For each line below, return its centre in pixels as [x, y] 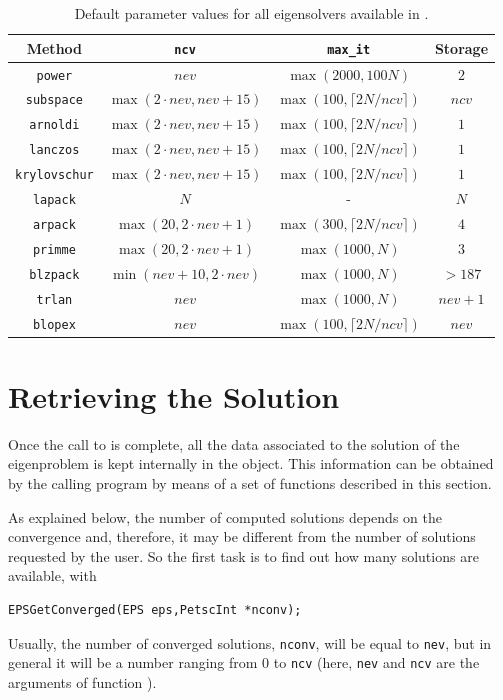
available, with [52, 575]
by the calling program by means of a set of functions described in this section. [250, 483]
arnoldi [54, 125]
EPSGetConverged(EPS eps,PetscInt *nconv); [155, 610]
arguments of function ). [82, 681]
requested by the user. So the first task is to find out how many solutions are [243, 555]
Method [54, 47]
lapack [54, 200]
